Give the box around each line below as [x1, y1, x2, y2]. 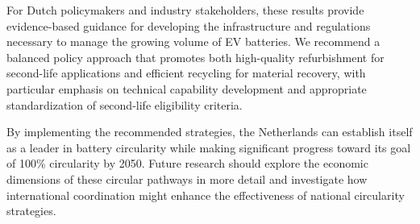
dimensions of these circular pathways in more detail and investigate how [6, 170, 368, 187]
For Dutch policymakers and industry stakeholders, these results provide [6, 2, 364, 18]
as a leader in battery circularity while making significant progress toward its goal [6, 139, 411, 156]
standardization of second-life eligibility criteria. [6, 96, 243, 113]
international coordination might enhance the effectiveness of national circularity [6, 186, 405, 203]
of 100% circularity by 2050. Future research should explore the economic [6, 155, 368, 172]
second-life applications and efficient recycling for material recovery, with [6, 64, 366, 81]
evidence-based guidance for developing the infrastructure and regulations [6, 17, 371, 34]
